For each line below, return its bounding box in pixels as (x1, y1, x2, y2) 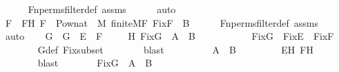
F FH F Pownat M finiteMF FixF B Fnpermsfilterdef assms (5, 15, 318, 29)
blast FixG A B (37, 56, 153, 70)
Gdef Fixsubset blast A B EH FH (37, 42, 313, 56)
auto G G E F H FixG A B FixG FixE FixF (5, 29, 334, 43)
